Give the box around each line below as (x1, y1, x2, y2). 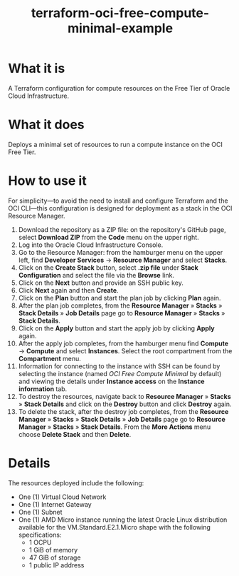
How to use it (8, 173, 87, 189)
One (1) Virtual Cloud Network (18, 492, 107, 501)
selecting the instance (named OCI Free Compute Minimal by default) (18, 369, 222, 378)
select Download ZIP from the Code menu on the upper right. (18, 233, 199, 241)
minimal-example (67, 20, 174, 36)
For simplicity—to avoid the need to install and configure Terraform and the (8, 196, 228, 205)
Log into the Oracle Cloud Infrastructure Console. (18, 241, 164, 249)
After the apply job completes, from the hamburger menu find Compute (18, 339, 229, 348)
